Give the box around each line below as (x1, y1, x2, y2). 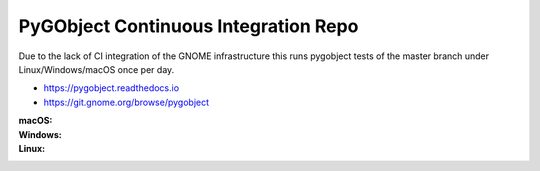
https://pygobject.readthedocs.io (43, 82, 180, 94)
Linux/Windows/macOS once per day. (18, 63, 175, 75)
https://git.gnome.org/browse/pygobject (43, 96, 210, 108)
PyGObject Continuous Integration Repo (18, 15, 359, 37)
